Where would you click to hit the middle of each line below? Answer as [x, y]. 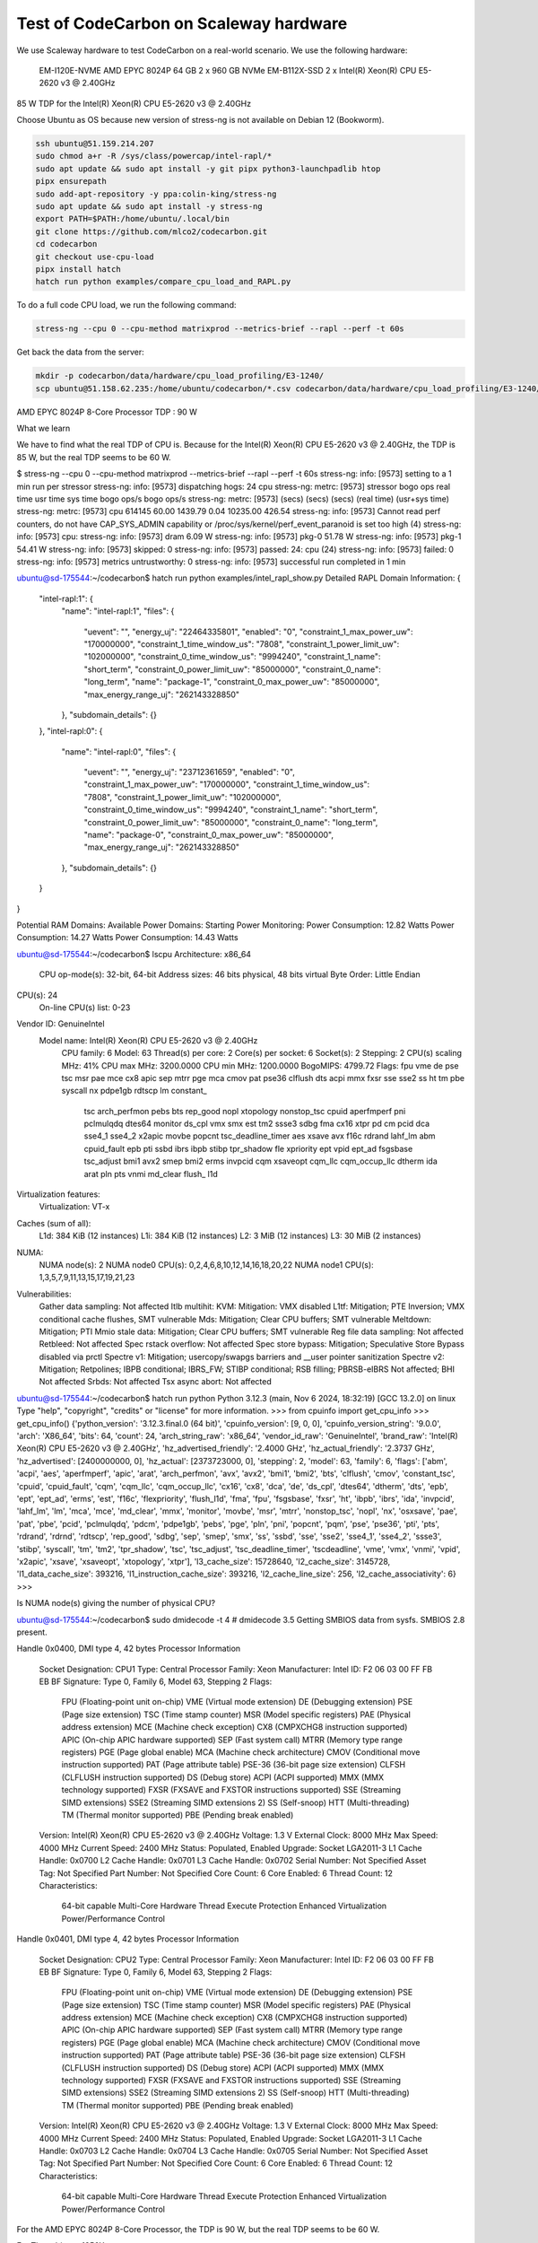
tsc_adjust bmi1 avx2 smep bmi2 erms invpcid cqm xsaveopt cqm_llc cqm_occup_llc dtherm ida [261, 1161]
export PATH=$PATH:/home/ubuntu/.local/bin [133, 219]
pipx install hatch [78, 269]
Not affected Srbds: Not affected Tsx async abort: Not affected [156, 1382]
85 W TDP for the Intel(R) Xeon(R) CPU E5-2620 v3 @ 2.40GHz [134, 103]
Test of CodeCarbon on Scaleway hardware [182, 23]
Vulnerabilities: [44, 1294]
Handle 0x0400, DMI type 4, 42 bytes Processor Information [129, 1649]
